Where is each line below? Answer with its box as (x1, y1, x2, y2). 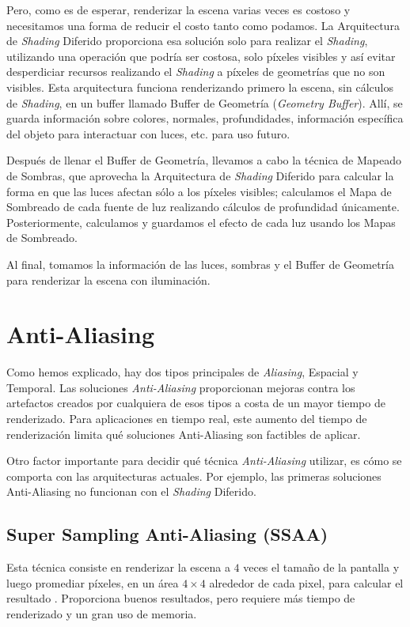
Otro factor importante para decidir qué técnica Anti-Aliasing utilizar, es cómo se (6, 452, 402, 469)
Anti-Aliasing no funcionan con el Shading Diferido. (6, 483, 256, 500)
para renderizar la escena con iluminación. (6, 271, 211, 288)
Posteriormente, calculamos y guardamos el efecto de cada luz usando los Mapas (6, 213, 396, 230)
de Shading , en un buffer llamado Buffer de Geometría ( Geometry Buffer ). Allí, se (6, 94, 403, 111)
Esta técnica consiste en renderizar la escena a (6, 559, 230, 576)
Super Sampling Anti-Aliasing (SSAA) (6, 522, 328, 546)
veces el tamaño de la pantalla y (243, 559, 400, 576)
